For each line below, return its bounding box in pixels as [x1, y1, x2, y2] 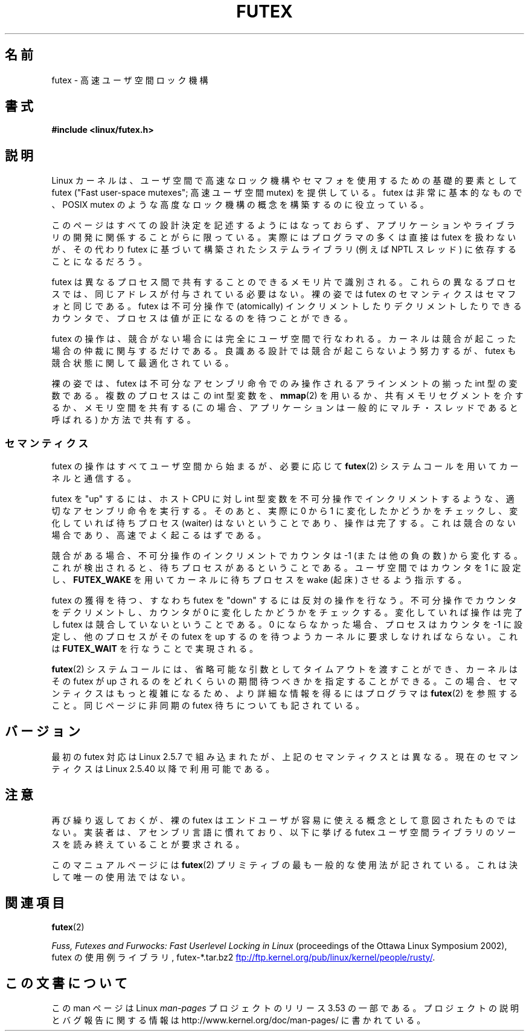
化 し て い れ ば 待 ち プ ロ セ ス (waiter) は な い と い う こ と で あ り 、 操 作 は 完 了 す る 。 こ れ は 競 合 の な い [51, 518, 516, 529]
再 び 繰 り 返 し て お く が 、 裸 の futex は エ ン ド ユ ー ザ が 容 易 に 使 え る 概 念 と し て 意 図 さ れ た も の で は [51, 814, 516, 825]
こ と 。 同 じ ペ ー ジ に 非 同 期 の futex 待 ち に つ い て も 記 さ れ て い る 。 [51, 700, 365, 711]
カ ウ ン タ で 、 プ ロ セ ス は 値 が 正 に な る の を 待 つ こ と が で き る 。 [51, 313, 353, 324]
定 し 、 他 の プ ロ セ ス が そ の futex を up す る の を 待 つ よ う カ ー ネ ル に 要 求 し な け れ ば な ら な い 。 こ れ [51, 631, 518, 642]
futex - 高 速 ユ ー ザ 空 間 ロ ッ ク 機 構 [51, 74, 208, 85]
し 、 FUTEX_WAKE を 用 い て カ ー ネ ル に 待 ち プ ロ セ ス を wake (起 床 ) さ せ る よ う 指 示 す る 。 [51, 574, 467, 585]
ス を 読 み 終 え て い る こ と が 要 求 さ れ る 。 [51, 838, 245, 849]
